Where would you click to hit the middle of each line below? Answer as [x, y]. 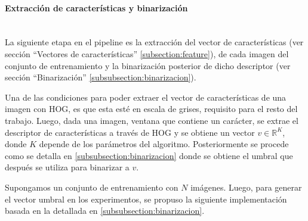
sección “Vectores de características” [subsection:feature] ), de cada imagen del [147, 53]
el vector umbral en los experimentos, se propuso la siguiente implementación [146, 199]
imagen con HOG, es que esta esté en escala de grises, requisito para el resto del [151, 109]
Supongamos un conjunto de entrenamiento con [92, 187]
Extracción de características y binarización [96, 7]
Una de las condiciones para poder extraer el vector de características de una [146, 97]
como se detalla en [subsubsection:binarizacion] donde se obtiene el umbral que [149, 155]
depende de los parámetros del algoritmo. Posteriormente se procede [164, 144]
